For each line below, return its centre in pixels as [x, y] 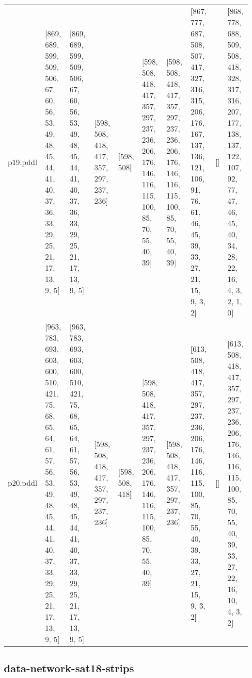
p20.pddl [23, 483]
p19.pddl [23, 162]
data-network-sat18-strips [69, 668]
